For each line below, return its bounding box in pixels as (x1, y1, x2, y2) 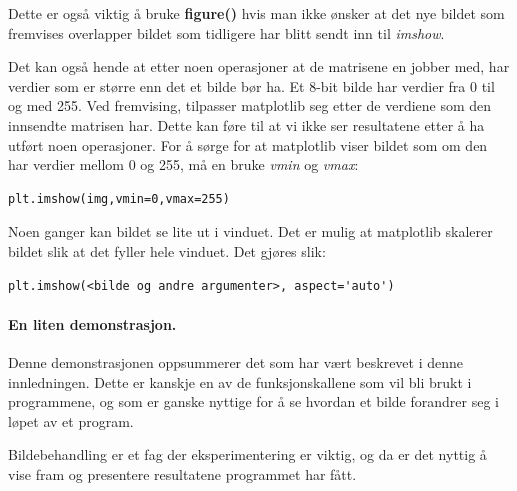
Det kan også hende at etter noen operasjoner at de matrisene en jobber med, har (8, 56, 510, 77)
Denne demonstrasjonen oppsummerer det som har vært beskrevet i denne (8, 351, 464, 372)
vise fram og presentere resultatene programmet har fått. (8, 463, 357, 484)
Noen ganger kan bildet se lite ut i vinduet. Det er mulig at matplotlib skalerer (8, 221, 493, 242)
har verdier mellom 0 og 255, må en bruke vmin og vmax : (8, 154, 359, 175)
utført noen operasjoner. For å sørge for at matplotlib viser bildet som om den (8, 134, 488, 155)
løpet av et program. (8, 410, 134, 431)
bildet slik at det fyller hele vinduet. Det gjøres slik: (8, 240, 326, 261)
